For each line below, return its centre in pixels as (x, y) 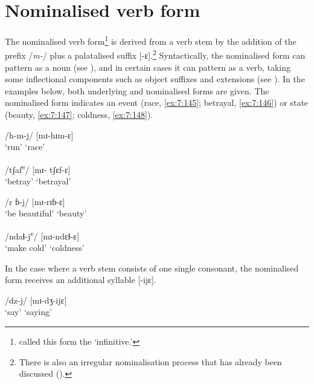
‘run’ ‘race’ (25, 147)
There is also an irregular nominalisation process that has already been (150, 361)
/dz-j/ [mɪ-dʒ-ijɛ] (36, 300)
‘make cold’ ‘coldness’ (45, 248)
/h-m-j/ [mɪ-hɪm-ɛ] (39, 135)
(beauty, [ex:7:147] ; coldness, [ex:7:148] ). (79, 114)
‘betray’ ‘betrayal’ (38, 181)
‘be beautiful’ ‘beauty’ (46, 213)
